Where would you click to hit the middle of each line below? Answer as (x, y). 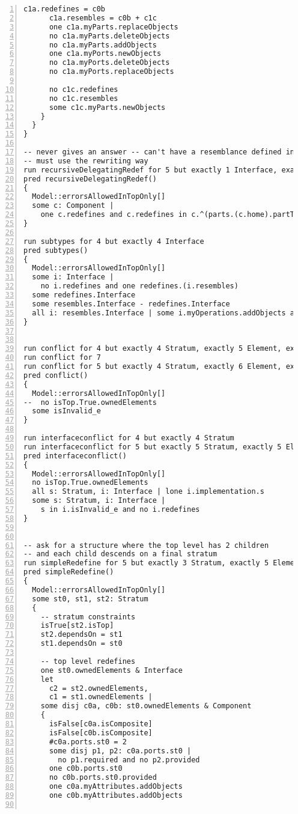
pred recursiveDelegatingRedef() (90, 179)
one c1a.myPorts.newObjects (105, 54)
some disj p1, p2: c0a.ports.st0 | (120, 751)
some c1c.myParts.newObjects (107, 107)
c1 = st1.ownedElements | (101, 697)
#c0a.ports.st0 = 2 (88, 742)
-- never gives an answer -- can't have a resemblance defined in (159, 152)
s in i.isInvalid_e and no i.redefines (120, 509)
